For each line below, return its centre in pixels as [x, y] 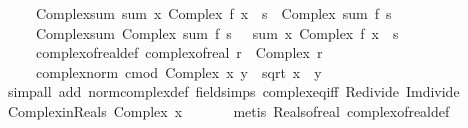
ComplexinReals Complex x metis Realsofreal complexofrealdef [228, 110]
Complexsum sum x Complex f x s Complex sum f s [213, 13]
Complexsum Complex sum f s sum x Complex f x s [217, 32]
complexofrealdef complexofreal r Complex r [179, 52]
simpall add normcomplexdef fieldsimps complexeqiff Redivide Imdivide [233, 91]
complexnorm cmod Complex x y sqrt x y [178, 71]
